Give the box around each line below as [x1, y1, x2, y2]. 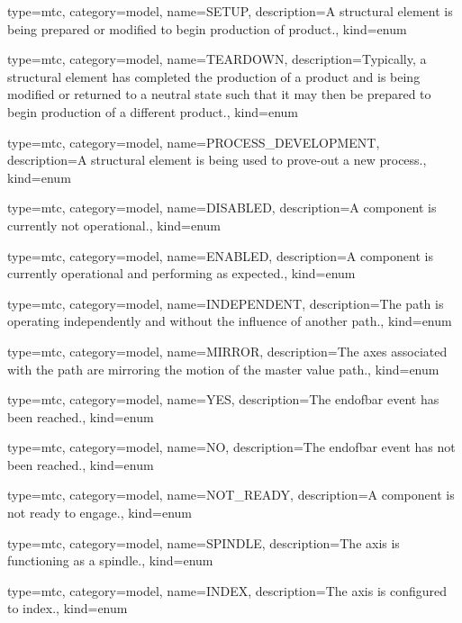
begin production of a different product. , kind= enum [7, 102, 298, 121]
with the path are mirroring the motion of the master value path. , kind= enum [7, 359, 439, 378]
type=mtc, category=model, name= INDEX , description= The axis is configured [7, 581, 448, 600]
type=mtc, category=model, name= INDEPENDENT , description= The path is [7, 293, 444, 312]
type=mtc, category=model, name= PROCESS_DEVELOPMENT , [7, 132, 380, 151]
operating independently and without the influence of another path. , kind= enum [7, 311, 452, 330]
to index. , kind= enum [7, 599, 128, 618]
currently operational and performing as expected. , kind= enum [7, 264, 356, 283]
